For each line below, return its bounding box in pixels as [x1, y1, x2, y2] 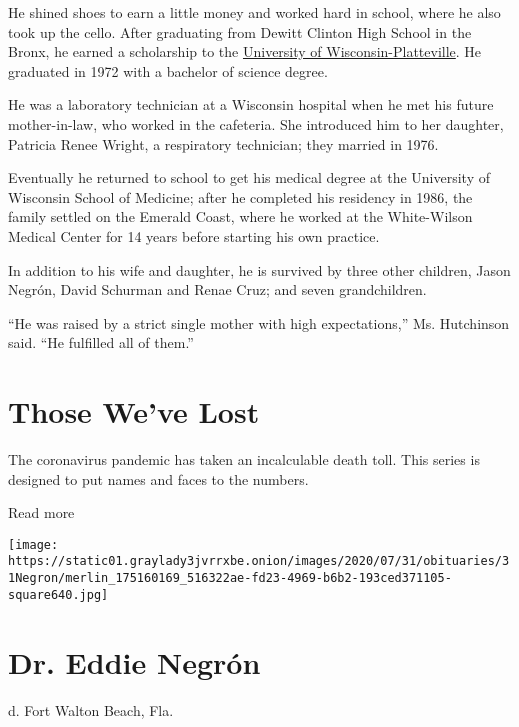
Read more [8, 502, 75, 523]
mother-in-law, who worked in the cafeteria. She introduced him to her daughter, [8, 113, 504, 134]
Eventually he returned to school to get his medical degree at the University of [8, 167, 491, 188]
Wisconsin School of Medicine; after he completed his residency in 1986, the [8, 186, 473, 207]
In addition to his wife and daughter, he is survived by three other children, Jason [8, 259, 511, 280]
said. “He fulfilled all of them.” [8, 332, 194, 353]
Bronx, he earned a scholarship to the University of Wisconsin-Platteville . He [8, 41, 482, 62]
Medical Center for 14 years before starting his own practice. [8, 225, 380, 246]
